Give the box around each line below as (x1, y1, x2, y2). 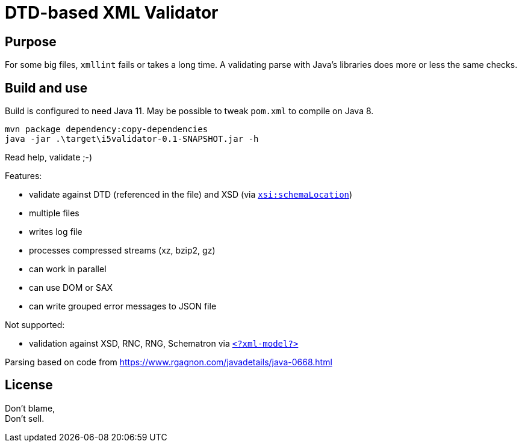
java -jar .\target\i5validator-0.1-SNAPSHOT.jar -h (5, 134, 259, 144)
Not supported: (5, 320, 65, 330)
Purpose (5, 34, 57, 49)
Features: (5, 171, 42, 181)
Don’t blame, (5, 403, 55, 413)
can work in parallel (29, 264, 107, 275)
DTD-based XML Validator (5, 2, 219, 23)
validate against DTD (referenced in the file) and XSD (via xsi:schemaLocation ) (29, 189, 353, 200)
